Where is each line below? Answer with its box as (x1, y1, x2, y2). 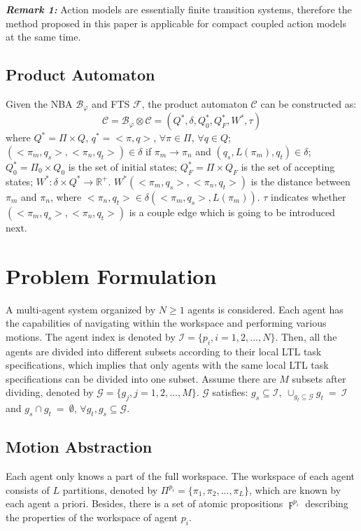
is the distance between (250, 174, 351, 188)
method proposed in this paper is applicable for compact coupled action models (6, 15, 346, 30)
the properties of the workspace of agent (6, 509, 178, 524)
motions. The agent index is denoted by (6, 329, 176, 344)
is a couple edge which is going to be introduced (129, 204, 335, 219)
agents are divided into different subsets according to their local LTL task (6, 344, 322, 358)
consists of (6, 482, 50, 497)
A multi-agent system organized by (6, 302, 156, 316)
